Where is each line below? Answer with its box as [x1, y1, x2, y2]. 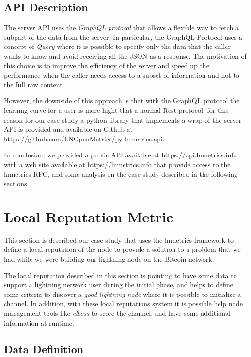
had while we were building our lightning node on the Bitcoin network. [4, 254, 214, 264]
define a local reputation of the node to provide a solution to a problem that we [4, 244, 241, 254]
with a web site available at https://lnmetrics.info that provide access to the [4, 159, 231, 169]
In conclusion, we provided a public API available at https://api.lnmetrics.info [4, 150, 237, 160]
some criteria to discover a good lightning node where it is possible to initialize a [4, 289, 241, 299]
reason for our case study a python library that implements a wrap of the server [4, 114, 242, 124]
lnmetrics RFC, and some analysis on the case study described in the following [4, 169, 238, 179]
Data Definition [4, 341, 84, 356]
